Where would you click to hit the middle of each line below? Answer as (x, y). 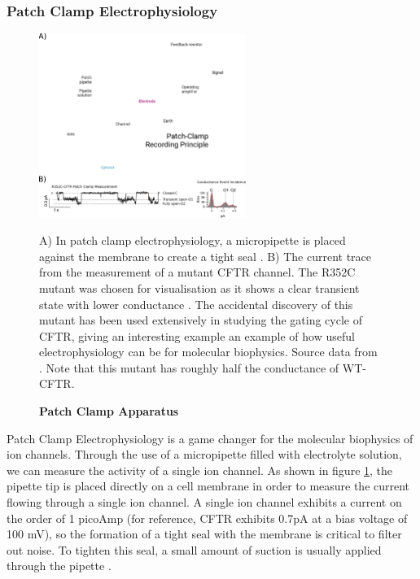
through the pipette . (59, 566)
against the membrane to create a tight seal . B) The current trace (206, 256)
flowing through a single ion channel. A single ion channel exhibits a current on (204, 502)
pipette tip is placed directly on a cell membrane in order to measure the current (208, 486)
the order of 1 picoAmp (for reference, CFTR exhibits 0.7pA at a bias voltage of (207, 518)
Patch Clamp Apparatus (109, 411)
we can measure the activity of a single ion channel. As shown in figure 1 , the (200, 470)
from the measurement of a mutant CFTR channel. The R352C (197, 272)
